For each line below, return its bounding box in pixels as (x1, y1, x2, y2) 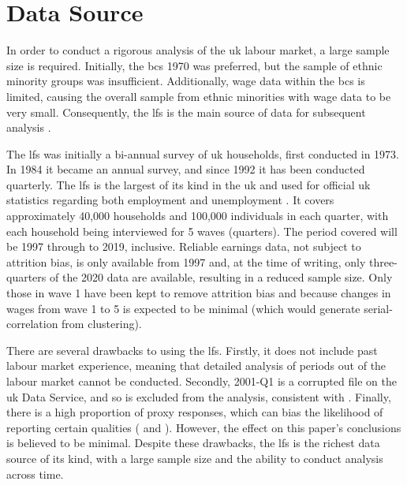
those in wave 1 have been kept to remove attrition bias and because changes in (6, 285, 391, 301)
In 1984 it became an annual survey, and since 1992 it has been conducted (6, 161, 365, 177)
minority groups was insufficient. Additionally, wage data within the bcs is (6, 73, 365, 89)
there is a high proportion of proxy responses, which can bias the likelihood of (6, 404, 383, 420)
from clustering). (62, 315, 142, 332)
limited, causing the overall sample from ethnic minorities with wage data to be (6, 88, 391, 104)
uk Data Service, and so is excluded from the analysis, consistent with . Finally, (6, 388, 391, 405)
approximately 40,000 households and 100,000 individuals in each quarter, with (6, 207, 389, 224)
